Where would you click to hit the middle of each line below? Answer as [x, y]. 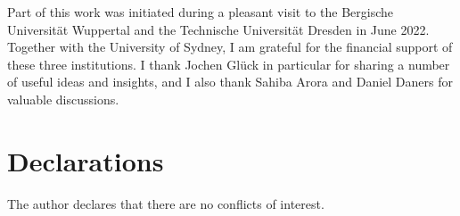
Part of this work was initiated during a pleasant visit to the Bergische [200, 12]
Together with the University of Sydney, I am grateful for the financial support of [230, 47]
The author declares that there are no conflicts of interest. [166, 203]
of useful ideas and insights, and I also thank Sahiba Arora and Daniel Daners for [230, 82]
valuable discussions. [63, 99]
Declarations [86, 160]
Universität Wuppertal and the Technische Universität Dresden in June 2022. [218, 29]
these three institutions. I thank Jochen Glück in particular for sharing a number [229, 64]
